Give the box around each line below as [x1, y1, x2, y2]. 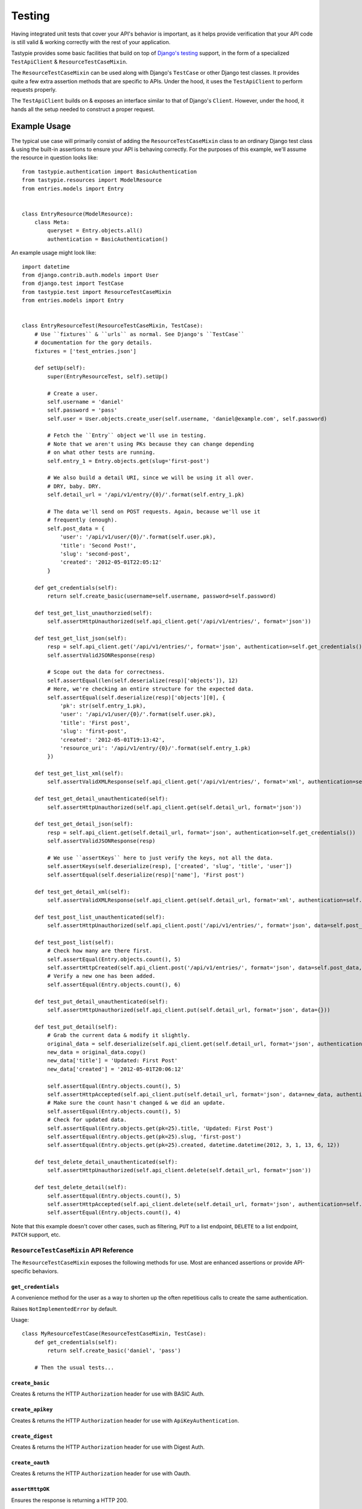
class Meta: [34, 219, 70, 226]
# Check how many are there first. [47, 948, 153, 954]
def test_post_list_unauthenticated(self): [34, 913, 165, 920]
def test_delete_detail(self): [34, 1184, 127, 1191]
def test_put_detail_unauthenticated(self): [34, 998, 168, 1005]
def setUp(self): [34, 365, 86, 371]
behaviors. [32, 1268, 59, 1275]
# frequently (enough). [47, 517, 118, 523]
